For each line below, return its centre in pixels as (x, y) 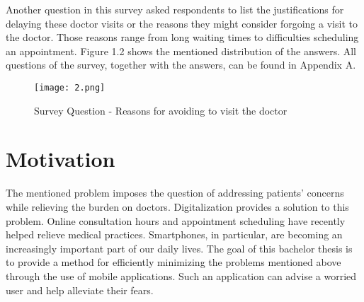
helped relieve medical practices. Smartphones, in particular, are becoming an (174, 234)
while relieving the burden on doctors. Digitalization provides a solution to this (177, 206)
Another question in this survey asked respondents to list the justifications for (175, 9)
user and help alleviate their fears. (80, 290)
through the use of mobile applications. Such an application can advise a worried (181, 275)
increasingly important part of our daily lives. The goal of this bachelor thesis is (179, 248)
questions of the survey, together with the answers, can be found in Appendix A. (181, 65)
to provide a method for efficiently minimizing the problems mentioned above (174, 262)
